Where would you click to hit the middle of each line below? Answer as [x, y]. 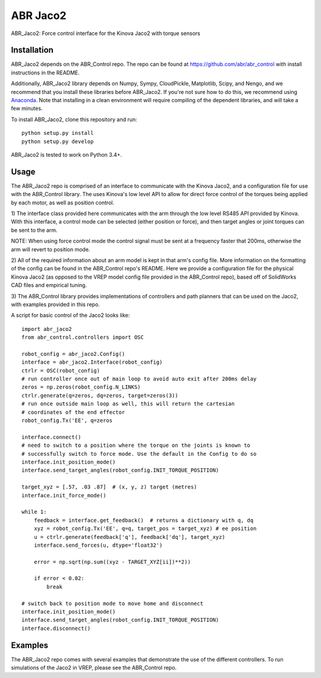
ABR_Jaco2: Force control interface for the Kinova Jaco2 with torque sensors [106, 33]
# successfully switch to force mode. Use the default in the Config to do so [139, 454]
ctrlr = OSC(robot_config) [61, 370]
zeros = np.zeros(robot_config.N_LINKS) [81, 387]
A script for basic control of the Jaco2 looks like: [70, 316]
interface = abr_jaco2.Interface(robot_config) [92, 362]
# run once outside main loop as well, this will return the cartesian [128, 404]
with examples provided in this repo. [56, 304]
